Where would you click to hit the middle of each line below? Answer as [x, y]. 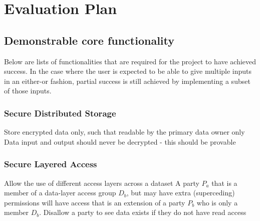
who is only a [217, 202]
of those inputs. [28, 91]
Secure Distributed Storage [60, 113]
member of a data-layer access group [60, 193]
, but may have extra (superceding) [181, 193]
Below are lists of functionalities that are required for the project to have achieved [130, 61]
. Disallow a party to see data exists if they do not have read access [143, 212]
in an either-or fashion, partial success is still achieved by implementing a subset [127, 81]
